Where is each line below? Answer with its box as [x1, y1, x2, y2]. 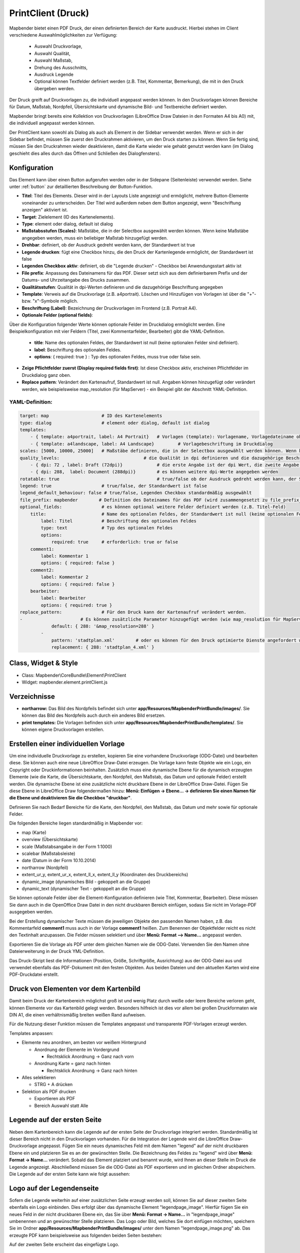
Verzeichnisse [9, 692, 55, 701]
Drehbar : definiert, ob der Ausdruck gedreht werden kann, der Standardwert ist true [21, 242, 195, 248]
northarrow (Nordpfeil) [21, 865, 68, 871]
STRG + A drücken [34, 1082, 73, 1088]
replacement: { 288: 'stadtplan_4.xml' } [51, 645, 154, 650]
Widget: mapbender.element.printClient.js [21, 679, 108, 685]
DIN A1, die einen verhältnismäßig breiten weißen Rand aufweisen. [9, 1011, 146, 1017]
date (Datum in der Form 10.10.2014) [21, 858, 96, 864]
